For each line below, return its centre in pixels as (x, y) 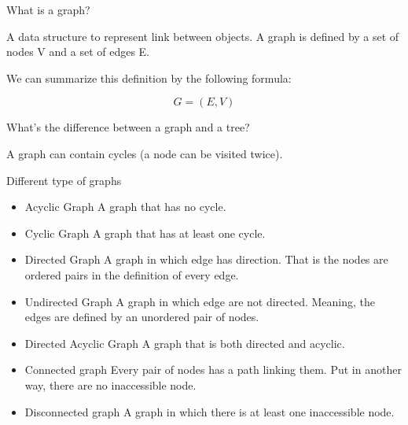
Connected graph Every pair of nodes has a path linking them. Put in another (213, 370)
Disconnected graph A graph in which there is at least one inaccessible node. (210, 411)
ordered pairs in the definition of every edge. (132, 274)
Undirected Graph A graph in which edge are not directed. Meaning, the (200, 301)
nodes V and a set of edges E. (78, 52)
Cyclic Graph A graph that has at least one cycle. (145, 233)
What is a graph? (48, 9)
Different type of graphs (64, 180)
